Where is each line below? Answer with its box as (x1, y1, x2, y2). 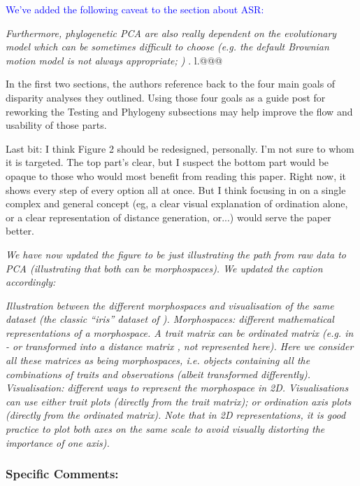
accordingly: (6, 275, 56, 289)
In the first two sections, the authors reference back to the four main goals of (6, 76, 336, 91)
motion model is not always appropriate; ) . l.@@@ (6, 53, 223, 67)
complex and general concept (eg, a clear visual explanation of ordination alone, (6, 196, 348, 211)
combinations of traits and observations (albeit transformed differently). (6, 366, 311, 381)
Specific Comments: (6, 465, 119, 482)
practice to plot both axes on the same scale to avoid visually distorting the (6, 422, 325, 436)
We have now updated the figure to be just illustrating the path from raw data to (6, 247, 347, 261)
